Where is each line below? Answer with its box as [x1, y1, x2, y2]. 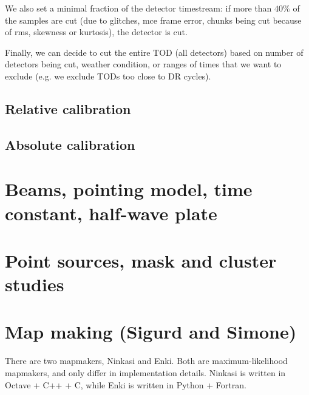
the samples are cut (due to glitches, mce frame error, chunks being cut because [5, 13, 302, 26]
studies [5, 272, 64, 297]
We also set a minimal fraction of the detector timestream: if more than [5, 2, 272, 14]
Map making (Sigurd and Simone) [5, 319, 297, 344]
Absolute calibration [5, 135, 135, 154]
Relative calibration [5, 99, 131, 118]
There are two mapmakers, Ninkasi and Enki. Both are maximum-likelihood [5, 354, 288, 367]
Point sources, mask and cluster [5, 248, 277, 272]
